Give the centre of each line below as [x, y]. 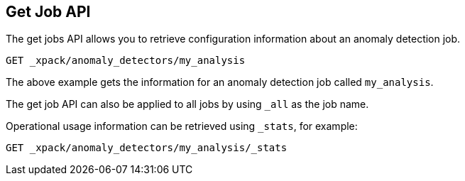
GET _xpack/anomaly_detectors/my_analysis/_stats [147, 148]
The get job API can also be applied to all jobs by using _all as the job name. [187, 104]
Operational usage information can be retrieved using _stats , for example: [182, 126]
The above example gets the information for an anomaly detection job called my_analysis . [220, 82]
